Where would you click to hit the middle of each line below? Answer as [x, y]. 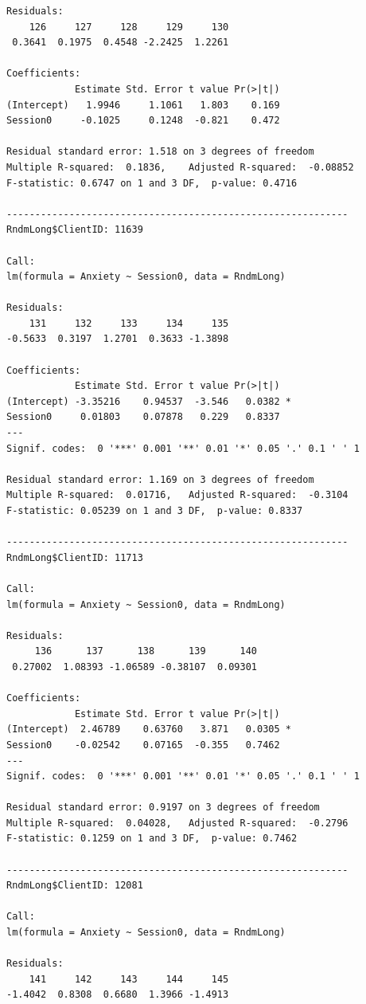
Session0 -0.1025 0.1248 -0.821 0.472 [143, 121]
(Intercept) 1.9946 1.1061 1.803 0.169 [143, 105]
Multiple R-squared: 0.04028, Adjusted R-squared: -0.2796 [177, 823]
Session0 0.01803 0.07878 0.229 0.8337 [143, 417]
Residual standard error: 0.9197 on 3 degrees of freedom [163, 808]
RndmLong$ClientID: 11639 [75, 230]
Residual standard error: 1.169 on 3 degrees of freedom [160, 479]
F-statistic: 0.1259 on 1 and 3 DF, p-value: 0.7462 [152, 839]
